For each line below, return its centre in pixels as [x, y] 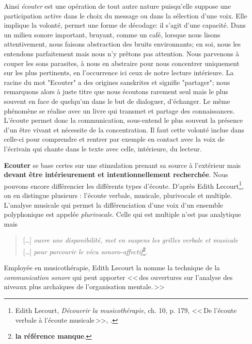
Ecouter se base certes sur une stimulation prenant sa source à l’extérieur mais [122, 165]
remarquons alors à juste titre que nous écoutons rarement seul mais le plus [116, 91]
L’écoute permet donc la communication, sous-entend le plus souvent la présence [123, 120]
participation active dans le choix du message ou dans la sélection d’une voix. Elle [126, 15]
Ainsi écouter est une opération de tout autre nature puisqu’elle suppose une [118, 6]
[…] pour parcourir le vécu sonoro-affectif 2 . [85, 250]
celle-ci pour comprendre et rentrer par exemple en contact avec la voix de [114, 139]
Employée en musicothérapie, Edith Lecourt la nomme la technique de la [112, 268]
